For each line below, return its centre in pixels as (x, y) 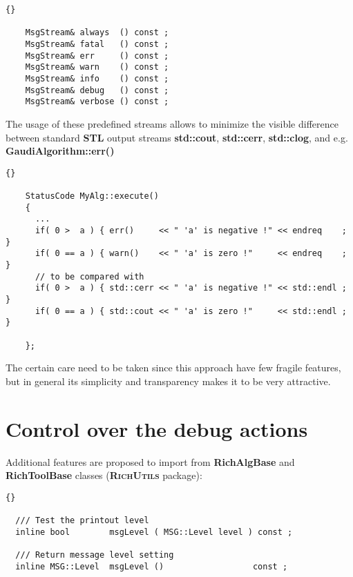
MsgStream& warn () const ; (97, 67)
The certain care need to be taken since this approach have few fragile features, (173, 368)
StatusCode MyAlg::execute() (92, 196)
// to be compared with (89, 276)
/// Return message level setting (95, 555)
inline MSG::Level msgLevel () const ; (152, 566)
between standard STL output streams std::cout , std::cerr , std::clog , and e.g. (177, 137)
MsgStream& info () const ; (97, 78)
